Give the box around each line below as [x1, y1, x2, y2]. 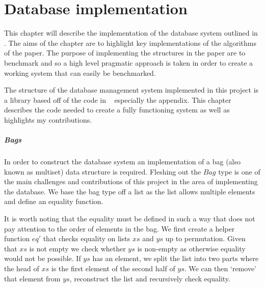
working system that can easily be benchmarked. [4, 67, 156, 78]
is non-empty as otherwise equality [137, 243, 246, 253]
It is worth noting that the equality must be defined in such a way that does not [4, 213, 255, 223]
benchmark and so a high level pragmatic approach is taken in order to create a [4, 57, 253, 68]
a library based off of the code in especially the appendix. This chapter [4, 94, 231, 105]
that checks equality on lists [43, 233, 130, 244]
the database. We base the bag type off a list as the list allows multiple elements [4, 186, 255, 196]
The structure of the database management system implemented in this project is [4, 84, 259, 95]
